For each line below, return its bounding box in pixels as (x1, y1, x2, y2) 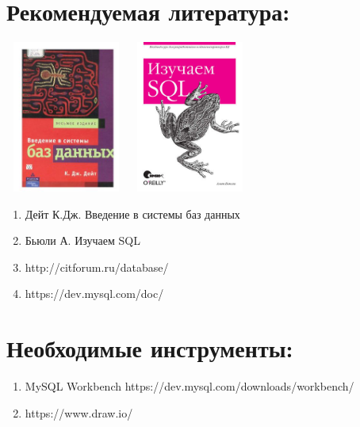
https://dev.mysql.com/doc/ (25, 285, 164, 302)
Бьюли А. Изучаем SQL (25, 232, 140, 249)
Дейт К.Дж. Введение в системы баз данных (25, 205, 240, 222)
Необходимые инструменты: (6, 332, 293, 364)
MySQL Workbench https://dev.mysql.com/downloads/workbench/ (25, 378, 354, 395)
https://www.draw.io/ (25, 404, 133, 421)
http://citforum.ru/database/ (25, 258, 169, 275)
